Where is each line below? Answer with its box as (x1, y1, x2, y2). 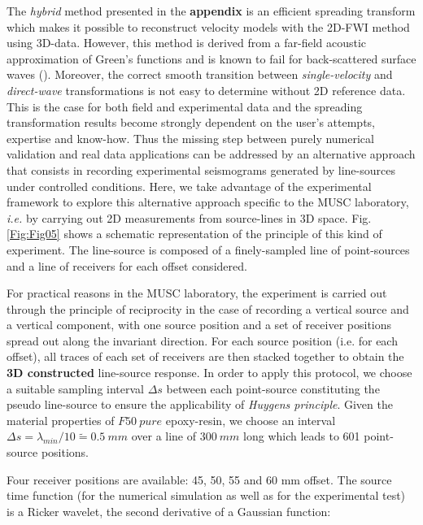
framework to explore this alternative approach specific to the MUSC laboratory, (7, 193, 409, 210)
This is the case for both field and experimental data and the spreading (7, 98, 363, 115)
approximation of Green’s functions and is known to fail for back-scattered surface (7, 50, 416, 67)
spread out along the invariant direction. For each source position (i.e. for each (7, 332, 398, 349)
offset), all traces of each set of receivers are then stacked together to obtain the (7, 348, 404, 365)
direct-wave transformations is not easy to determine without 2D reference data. (7, 81, 406, 98)
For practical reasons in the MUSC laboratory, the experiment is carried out (7, 284, 387, 302)
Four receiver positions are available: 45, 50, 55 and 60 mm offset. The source (7, 471, 392, 488)
